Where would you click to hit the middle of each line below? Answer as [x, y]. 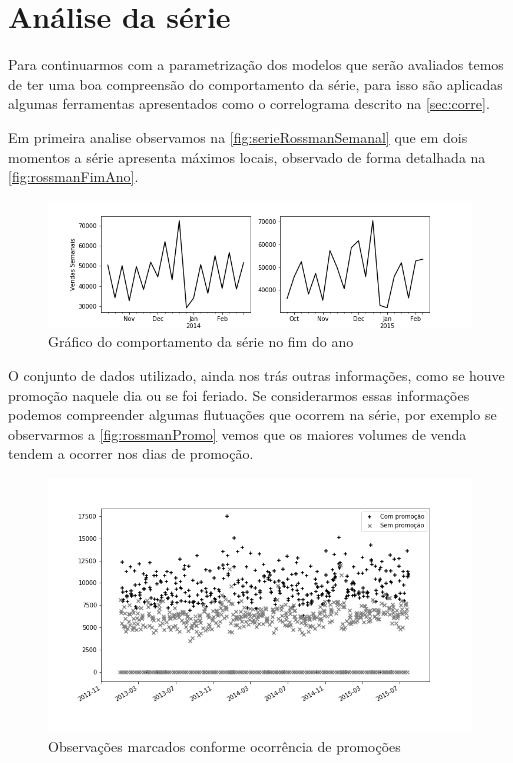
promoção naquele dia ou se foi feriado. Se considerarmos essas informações [239, 394]
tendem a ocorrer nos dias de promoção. [131, 453]
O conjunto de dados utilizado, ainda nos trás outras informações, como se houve [256, 375]
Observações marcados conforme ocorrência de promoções [224, 746]
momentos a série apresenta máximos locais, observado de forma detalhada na [247, 156]
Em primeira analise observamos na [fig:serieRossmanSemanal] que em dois [238, 136]
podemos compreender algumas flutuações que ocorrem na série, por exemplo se [252, 414]
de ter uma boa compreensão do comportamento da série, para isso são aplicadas [255, 83]
